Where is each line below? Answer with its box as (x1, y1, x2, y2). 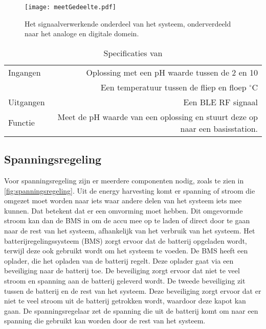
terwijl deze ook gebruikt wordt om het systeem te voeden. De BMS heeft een (4, 245, 248, 256)
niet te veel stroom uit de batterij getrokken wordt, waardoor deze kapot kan (4, 295, 246, 306)
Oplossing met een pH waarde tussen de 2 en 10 (86, 66, 258, 78)
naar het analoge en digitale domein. (25, 28, 139, 39)
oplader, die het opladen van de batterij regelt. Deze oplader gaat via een (4, 255, 234, 266)
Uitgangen (8, 96, 45, 108)
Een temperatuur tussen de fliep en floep (100, 81, 247, 93)
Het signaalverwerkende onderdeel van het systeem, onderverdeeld (25, 18, 231, 29)
